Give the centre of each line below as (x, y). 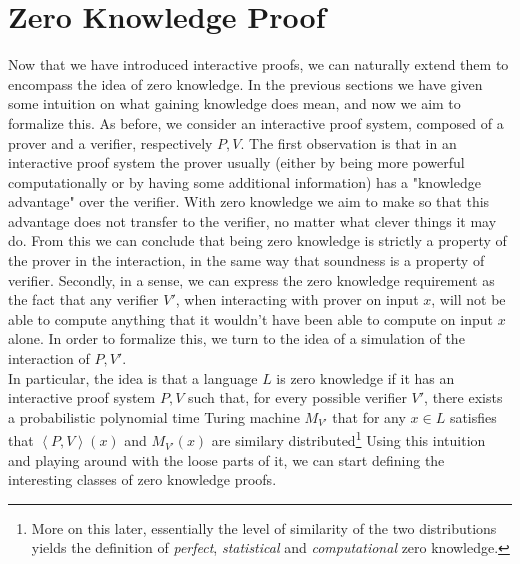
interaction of (49, 358)
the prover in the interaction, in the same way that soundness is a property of (246, 260)
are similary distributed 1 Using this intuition (348, 439)
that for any (369, 416)
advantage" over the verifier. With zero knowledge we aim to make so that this (249, 201)
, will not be (468, 299)
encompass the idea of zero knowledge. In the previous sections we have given (245, 83)
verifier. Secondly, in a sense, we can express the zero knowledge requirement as (251, 279)
